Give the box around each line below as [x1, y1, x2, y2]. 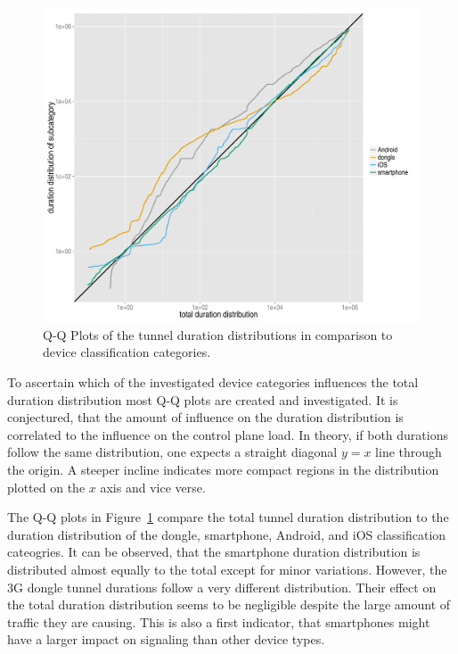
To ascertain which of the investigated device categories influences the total [7, 372, 419, 391]
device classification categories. [43, 343, 211, 361]
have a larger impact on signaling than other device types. [7, 630, 325, 649]
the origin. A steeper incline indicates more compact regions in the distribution [7, 459, 439, 478]
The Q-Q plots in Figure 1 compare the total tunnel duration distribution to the [7, 508, 449, 526]
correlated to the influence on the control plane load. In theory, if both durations [7, 425, 448, 443]
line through [375, 443, 442, 461]
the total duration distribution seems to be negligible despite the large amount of [7, 595, 451, 614]
